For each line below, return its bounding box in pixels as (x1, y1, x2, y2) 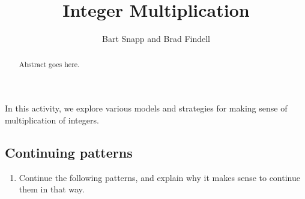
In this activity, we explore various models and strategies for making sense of (5, 102, 288, 114)
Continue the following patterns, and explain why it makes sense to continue (19, 171, 300, 183)
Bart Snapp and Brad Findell (102, 32, 210, 45)
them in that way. (19, 183, 85, 195)
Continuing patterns (5, 143, 133, 161)
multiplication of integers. (5, 113, 99, 126)
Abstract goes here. (19, 59, 80, 69)
